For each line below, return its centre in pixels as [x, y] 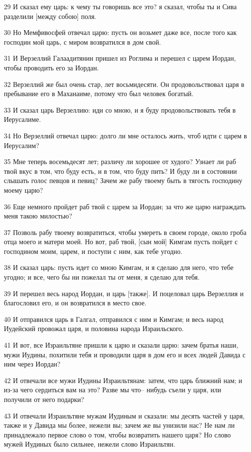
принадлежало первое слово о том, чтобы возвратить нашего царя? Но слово [118, 434]
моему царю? [24, 190]
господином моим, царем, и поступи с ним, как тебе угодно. [93, 251]
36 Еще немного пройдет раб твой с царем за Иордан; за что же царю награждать [125, 206]
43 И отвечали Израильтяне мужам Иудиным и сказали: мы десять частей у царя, [124, 415]
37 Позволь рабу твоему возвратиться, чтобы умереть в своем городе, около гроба [125, 232]
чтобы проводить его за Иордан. [51, 67]
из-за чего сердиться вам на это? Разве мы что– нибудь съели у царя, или [113, 390]
